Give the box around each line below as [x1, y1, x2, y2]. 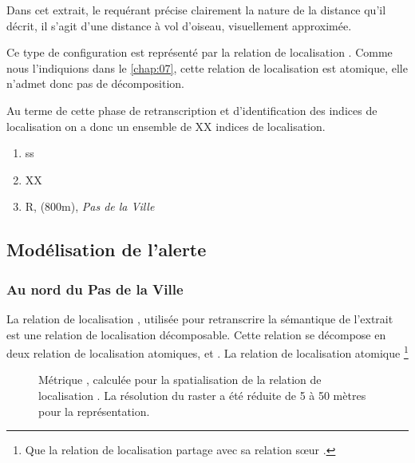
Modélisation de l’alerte [6, 237, 207, 262]
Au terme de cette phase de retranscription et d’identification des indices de [6, 101, 377, 118]
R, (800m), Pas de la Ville [25, 198, 155, 215]
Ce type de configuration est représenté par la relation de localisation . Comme [6, 44, 393, 61]
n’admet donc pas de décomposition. [6, 75, 184, 92]
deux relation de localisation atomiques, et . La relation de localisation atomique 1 [6, 342, 409, 361]
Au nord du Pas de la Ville [6, 279, 184, 299]
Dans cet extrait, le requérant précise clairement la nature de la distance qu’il [6, 2, 386, 18]
